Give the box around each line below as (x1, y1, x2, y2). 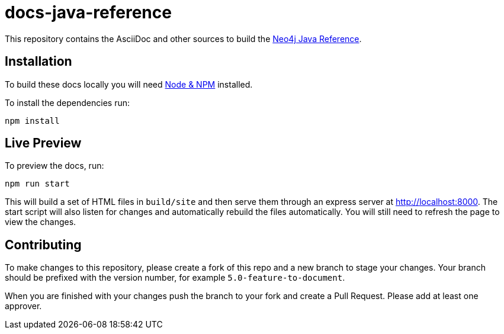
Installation (5, 54, 72, 69)
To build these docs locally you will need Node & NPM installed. (5, 79, 253, 89)
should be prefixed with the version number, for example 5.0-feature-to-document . (5, 272, 345, 283)
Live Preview (5, 136, 82, 151)
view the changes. (5, 217, 76, 227)
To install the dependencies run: (5, 97, 130, 108)
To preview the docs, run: (5, 160, 104, 171)
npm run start (5, 179, 70, 189)
